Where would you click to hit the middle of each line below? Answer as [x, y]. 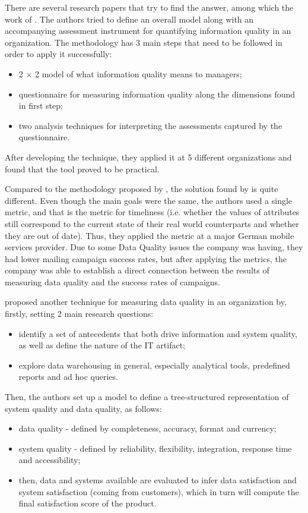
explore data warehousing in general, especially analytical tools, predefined [154, 365]
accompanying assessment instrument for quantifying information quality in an [148, 31]
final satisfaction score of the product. [88, 503]
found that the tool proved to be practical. [82, 169]
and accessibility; [50, 460]
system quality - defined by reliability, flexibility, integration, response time [155, 448]
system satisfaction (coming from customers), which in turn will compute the [159, 491]
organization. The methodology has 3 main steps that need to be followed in [144, 42]
